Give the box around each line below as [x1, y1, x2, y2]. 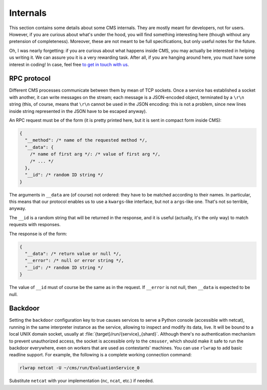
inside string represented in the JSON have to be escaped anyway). [9, 108, 147, 114]
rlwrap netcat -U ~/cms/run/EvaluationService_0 [19, 365, 140, 371]
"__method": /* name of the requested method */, [25, 138, 148, 143]
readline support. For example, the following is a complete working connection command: [9, 352, 192, 358]
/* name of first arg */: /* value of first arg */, [30, 151, 161, 157]
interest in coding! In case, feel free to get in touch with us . [9, 61, 129, 67]
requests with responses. [9, 222, 61, 228]
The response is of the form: [9, 231, 67, 237]
